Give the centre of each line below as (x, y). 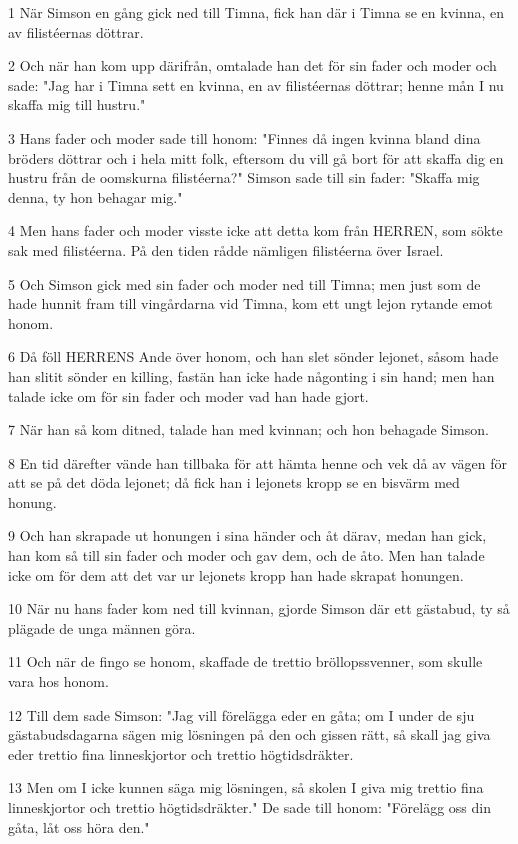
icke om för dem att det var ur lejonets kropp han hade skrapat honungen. (236, 574)
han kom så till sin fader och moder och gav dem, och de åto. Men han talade (246, 555)
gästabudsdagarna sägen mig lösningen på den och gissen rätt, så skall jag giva (249, 734)
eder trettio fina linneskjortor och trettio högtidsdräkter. (181, 753)
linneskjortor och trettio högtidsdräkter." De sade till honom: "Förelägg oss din (249, 807)
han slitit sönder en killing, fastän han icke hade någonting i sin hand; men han (251, 375)
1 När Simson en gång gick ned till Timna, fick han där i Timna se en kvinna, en (256, 12)
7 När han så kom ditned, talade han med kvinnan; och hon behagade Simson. (248, 429)
